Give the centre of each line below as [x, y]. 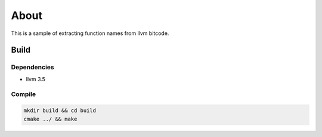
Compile [23, 94]
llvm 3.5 [36, 79]
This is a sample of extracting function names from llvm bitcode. [90, 33]
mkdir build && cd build [60, 111]
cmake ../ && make [50, 119]
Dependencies [33, 67]
